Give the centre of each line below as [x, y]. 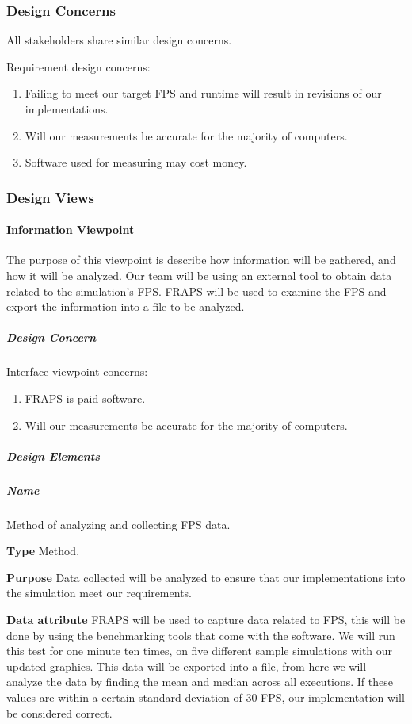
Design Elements [53, 456]
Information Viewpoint [71, 230]
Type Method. [43, 551]
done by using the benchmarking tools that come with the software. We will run [201, 635]
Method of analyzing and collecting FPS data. [118, 524]
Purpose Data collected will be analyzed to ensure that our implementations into [206, 577]
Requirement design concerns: [78, 66]
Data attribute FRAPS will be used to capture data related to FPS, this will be [206, 620]
